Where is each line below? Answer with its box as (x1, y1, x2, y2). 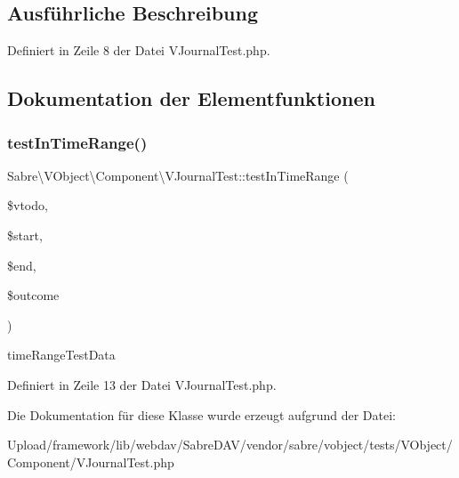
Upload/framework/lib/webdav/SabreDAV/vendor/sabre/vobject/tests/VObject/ (7, 435, 453, 454)
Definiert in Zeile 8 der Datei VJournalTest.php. (7, 41, 270, 60)
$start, (7, 225, 43, 244)
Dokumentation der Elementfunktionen (7, 85, 375, 112)
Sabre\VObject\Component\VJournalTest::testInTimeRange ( (7, 166, 349, 184)
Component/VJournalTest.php (7, 452, 174, 471)
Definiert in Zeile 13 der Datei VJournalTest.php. (7, 375, 277, 393)
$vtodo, (7, 196, 48, 215)
